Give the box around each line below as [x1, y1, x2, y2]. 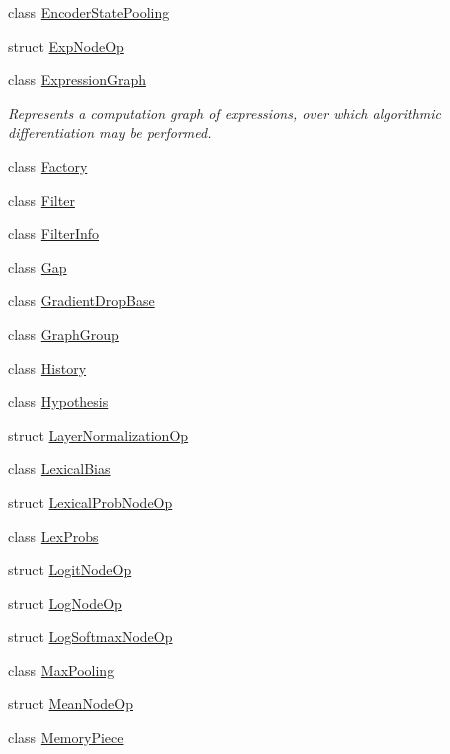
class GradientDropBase [8, 290, 155, 311]
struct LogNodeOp [8, 592, 122, 613]
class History [8, 357, 87, 378]
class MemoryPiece [8, 727, 124, 748]
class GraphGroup [8, 323, 119, 344]
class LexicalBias [8, 458, 111, 479]
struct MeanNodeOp [8, 693, 133, 714]
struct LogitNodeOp [8, 559, 132, 580]
